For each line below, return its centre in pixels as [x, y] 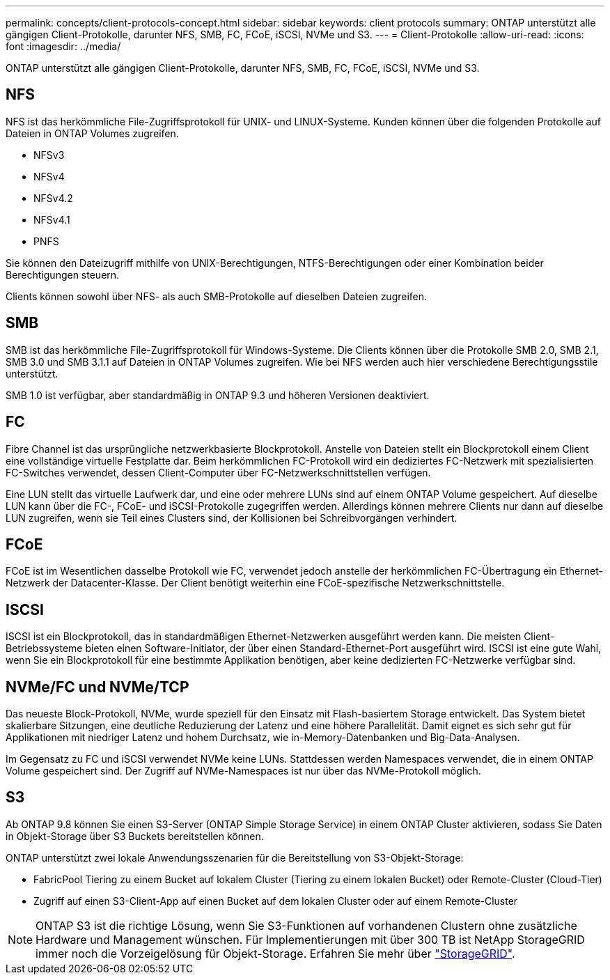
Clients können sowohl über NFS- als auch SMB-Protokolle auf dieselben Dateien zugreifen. [217, 296]
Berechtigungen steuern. [63, 274]
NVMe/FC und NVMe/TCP [97, 687]
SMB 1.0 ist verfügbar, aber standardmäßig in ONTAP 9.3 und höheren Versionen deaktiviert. [218, 395]
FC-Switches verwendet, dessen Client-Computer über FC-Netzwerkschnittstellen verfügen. [218, 472]
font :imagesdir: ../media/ [63, 46]
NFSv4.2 [53, 198]
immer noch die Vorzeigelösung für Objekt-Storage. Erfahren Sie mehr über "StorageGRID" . [275, 953]
